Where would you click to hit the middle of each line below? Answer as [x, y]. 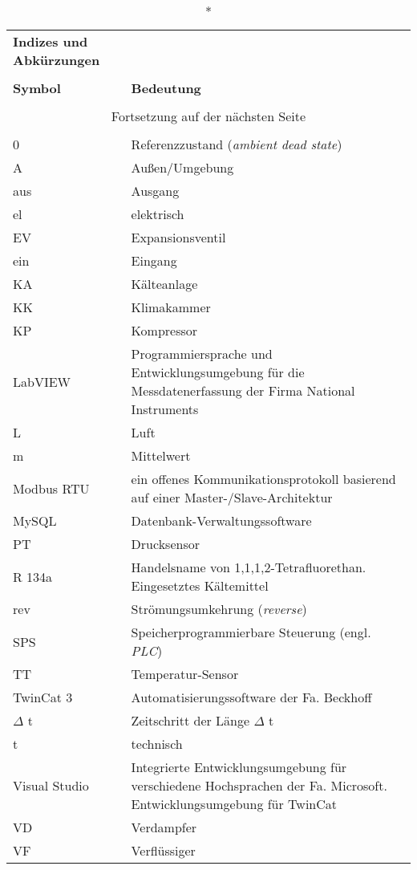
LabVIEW [42, 381]
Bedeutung [166, 88]
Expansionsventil [178, 237]
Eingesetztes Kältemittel [200, 585]
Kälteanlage [164, 284]
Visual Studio [51, 785]
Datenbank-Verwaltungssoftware [221, 520]
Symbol [37, 88]
